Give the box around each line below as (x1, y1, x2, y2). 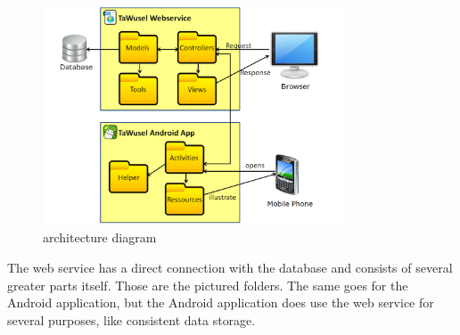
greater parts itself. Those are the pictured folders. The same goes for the (7, 275, 408, 294)
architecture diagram (43, 228, 157, 247)
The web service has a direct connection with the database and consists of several (7, 257, 453, 276)
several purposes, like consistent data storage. (7, 310, 256, 329)
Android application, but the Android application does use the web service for (7, 293, 434, 312)
